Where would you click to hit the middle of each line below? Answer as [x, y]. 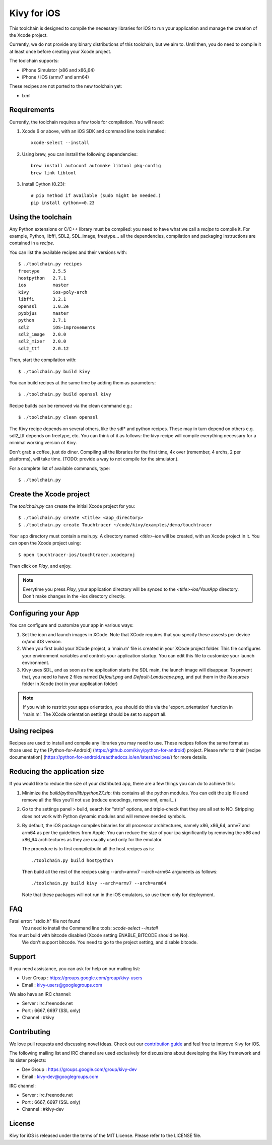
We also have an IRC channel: [40, 994]
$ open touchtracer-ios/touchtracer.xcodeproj [77, 555]
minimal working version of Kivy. [43, 443]
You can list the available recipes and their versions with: [68, 252]
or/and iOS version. [42, 642]
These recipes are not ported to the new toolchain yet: [66, 86]
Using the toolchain [41, 217]
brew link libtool [54, 173]
